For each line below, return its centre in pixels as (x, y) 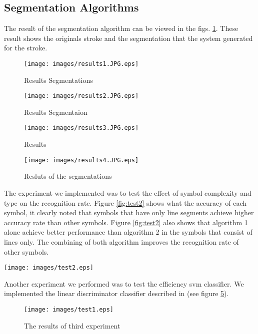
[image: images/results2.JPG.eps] (81, 96)
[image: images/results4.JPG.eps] (81, 160)
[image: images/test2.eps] (49, 268)
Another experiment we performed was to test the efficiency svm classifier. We (124, 283)
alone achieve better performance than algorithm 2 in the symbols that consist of (128, 232)
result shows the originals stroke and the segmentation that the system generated (128, 38)
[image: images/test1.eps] (69, 309)
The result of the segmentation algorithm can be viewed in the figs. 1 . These (121, 28)
